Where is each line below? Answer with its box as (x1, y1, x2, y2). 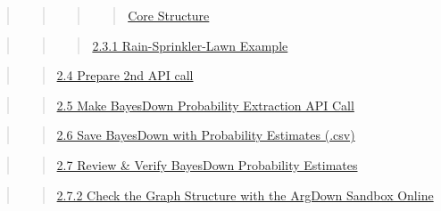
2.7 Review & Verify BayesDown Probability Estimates (56, 155, 358, 174)
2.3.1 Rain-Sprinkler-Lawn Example (92, 36, 288, 54)
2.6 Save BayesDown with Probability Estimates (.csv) (56, 126, 355, 144)
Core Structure (128, 6, 210, 24)
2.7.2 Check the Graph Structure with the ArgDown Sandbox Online (56, 185, 434, 204)
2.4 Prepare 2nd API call (56, 66, 194, 85)
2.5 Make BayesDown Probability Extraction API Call (56, 95, 354, 114)
